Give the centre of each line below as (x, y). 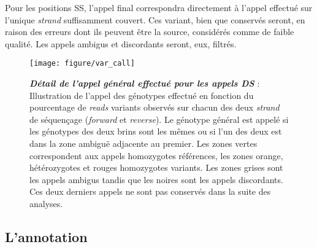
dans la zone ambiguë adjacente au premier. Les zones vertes (143, 143)
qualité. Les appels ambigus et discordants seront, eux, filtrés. (121, 43)
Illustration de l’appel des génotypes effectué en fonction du (142, 95)
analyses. (46, 203)
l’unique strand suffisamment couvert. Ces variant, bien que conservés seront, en (155, 19)
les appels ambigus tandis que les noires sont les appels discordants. (156, 179)
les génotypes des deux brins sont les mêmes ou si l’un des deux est (156, 131)
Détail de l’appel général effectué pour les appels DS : (145, 83)
